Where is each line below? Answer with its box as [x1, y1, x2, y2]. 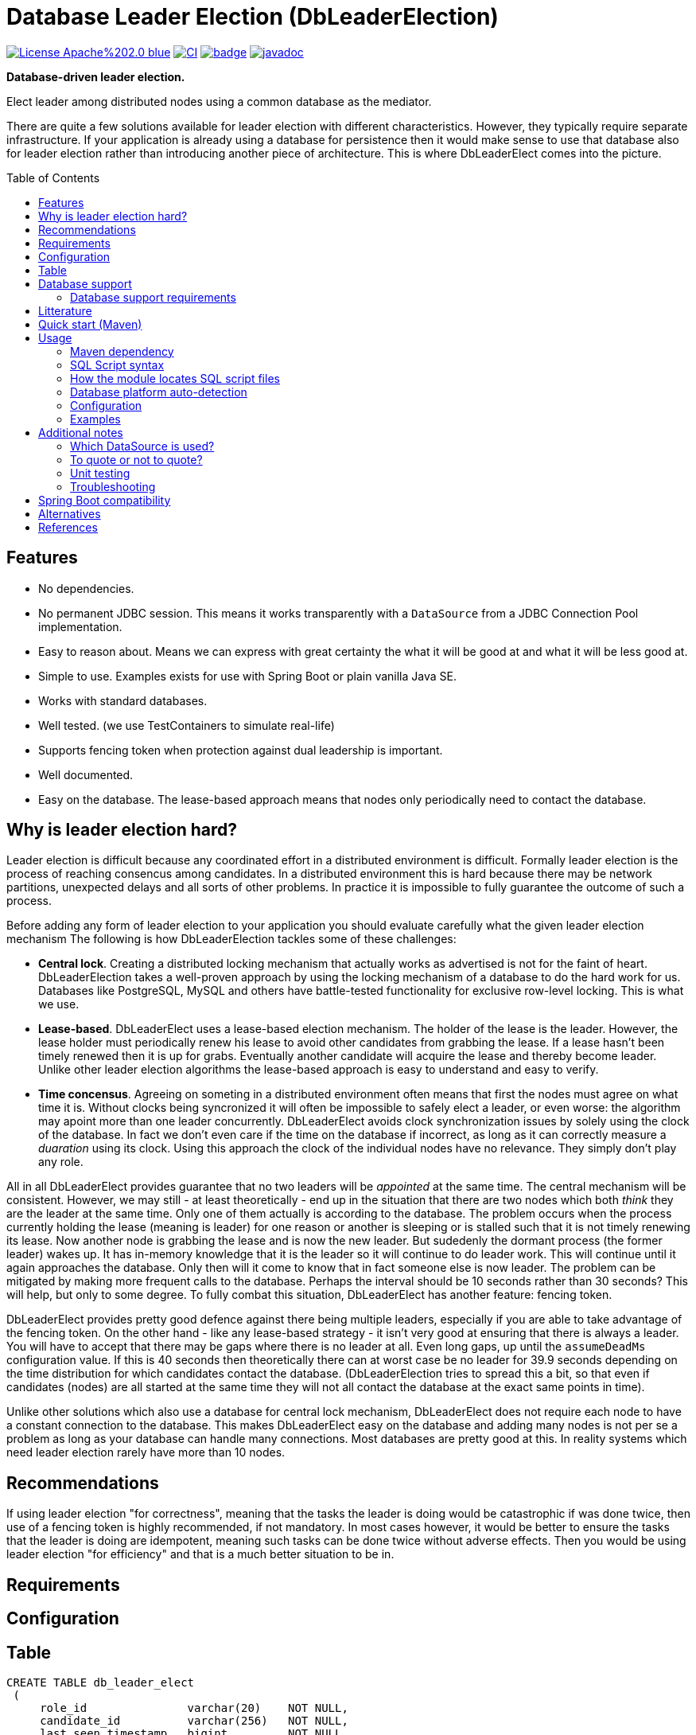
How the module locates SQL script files [70, 371, 280, 385]
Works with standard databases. [38, 693, 208, 708]
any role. [38, 1155, 84, 1169]
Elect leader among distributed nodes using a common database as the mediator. [6, 94, 432, 108]
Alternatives [38, 506, 101, 520]
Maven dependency [70, 344, 174, 358]
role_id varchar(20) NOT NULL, [40, 1701, 348, 1714]
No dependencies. [38, 581, 134, 595]
